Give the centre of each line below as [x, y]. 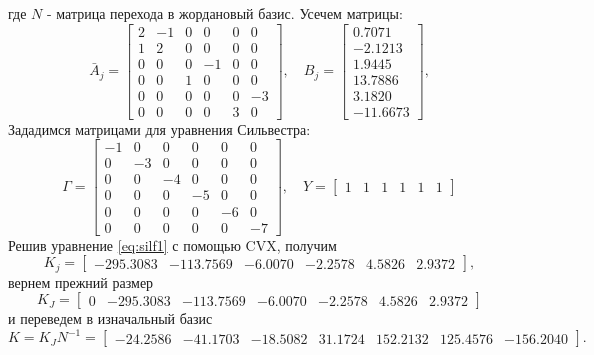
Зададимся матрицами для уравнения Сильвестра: [159, 128]
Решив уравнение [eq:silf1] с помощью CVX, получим [172, 244]
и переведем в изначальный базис [110, 318]
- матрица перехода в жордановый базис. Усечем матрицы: [224, 13]
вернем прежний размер [81, 281]
